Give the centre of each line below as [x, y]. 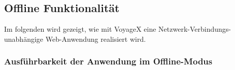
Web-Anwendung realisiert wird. [96, 39]
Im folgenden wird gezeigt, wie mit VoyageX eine [80, 29]
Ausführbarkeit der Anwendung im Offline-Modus [108, 61]
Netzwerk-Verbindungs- [195, 29]
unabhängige [24, 39]
